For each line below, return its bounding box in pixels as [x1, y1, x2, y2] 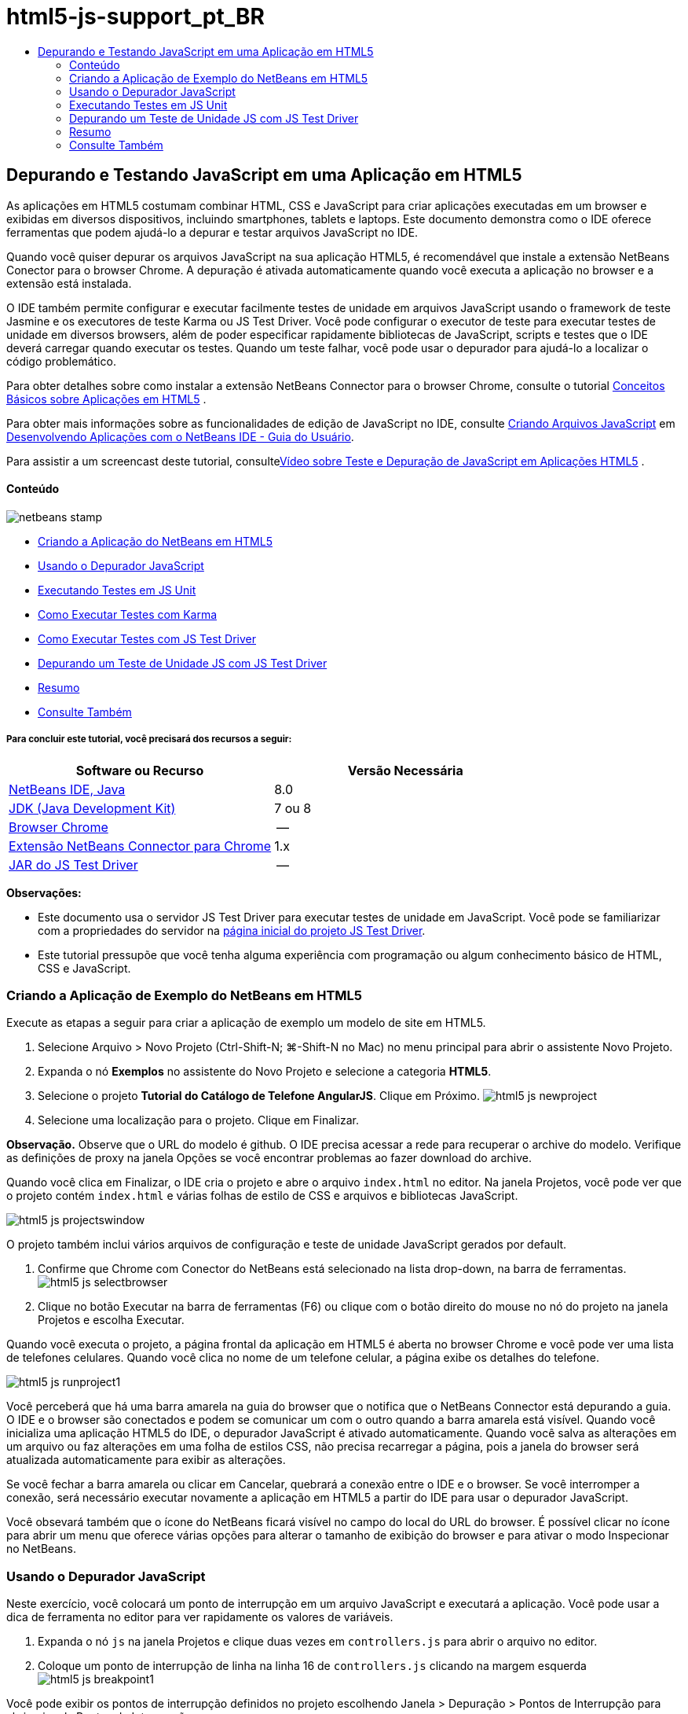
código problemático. [6, 354, 116, 368]
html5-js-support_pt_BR [6, 3, 265, 30]
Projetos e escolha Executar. [38, 1313, 185, 1327]
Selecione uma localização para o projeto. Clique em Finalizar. [38, 1113, 359, 1127]
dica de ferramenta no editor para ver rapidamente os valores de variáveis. [6, 1610, 393, 1624]
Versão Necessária [347, 762, 463, 778]
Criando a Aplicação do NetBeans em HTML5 [38, 534, 273, 548]
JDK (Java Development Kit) [9, 800, 176, 816]
